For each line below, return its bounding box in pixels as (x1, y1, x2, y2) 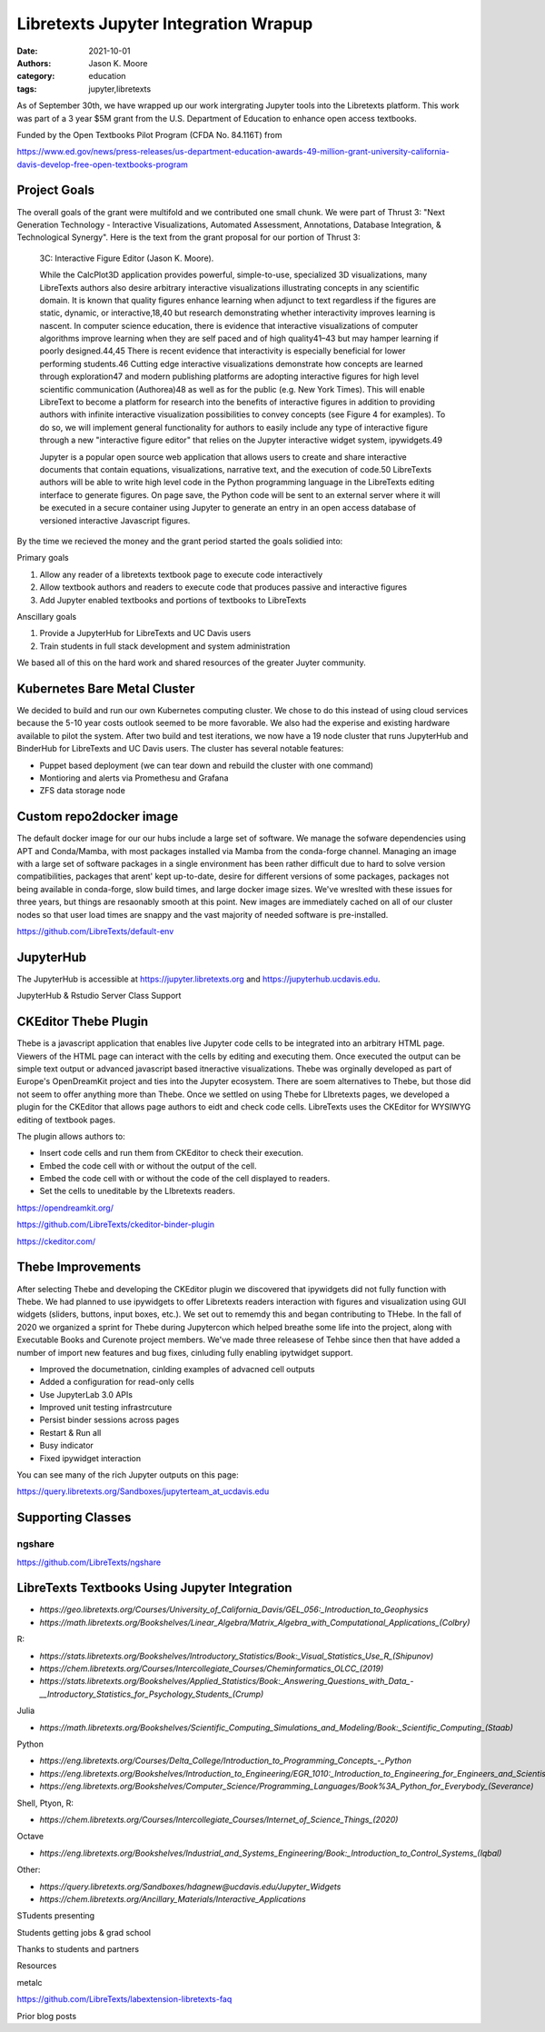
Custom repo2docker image (16, 809, 179, 824)
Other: (16, 1864, 41, 1876)
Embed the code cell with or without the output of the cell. (39, 1160, 257, 1171)
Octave (16, 1831, 45, 1842)
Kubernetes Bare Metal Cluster (16, 681, 195, 696)
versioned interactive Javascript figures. (39, 514, 191, 526)
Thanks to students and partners (16, 1944, 140, 1955)
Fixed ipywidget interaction (39, 1452, 141, 1463)
